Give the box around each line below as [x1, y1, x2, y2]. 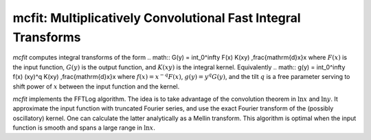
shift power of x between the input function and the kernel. [12, 82, 180, 91]
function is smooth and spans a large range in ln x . [12, 124, 156, 132]
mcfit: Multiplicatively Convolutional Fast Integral [12, 10, 302, 25]
